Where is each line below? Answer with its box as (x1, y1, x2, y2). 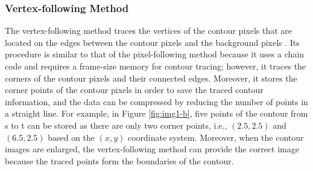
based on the (48, 131, 95, 143)
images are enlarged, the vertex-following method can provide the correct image (5, 143, 299, 155)
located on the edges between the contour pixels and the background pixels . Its (5, 36, 300, 48)
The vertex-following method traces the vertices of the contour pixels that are (5, 24, 292, 37)
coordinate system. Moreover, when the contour (127, 131, 304, 143)
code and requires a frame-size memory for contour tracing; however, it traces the (5, 60, 306, 72)
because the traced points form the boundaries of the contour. (5, 154, 234, 167)
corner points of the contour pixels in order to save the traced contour (5, 83, 264, 96)
